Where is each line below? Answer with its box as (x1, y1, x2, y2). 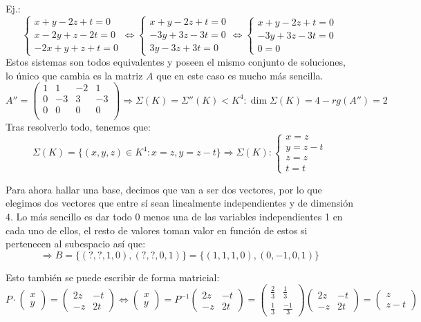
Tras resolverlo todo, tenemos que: (6, 119, 151, 133)
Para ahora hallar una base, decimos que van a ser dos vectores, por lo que (6, 182, 322, 196)
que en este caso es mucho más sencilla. (156, 68, 324, 82)
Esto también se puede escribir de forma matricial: (6, 269, 220, 284)
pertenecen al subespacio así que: (6, 236, 146, 251)
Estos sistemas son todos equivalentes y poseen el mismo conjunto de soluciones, (6, 55, 346, 69)
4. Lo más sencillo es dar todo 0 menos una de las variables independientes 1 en (6, 209, 343, 223)
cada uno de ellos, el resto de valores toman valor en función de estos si (6, 222, 308, 237)
